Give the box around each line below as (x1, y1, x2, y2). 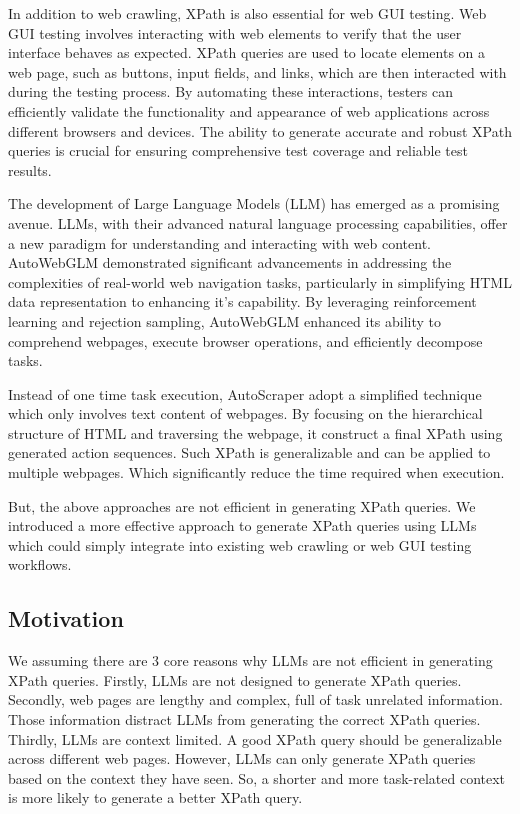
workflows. (8, 554, 72, 575)
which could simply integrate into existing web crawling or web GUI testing (8, 534, 472, 555)
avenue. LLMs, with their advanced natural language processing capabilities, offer (8, 212, 508, 233)
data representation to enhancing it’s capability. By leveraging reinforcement (8, 291, 477, 312)
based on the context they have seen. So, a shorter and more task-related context (8, 767, 506, 788)
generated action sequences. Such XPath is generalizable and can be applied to (8, 442, 491, 463)
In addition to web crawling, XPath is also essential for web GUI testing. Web (8, 3, 487, 23)
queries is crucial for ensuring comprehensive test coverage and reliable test (8, 140, 468, 161)
